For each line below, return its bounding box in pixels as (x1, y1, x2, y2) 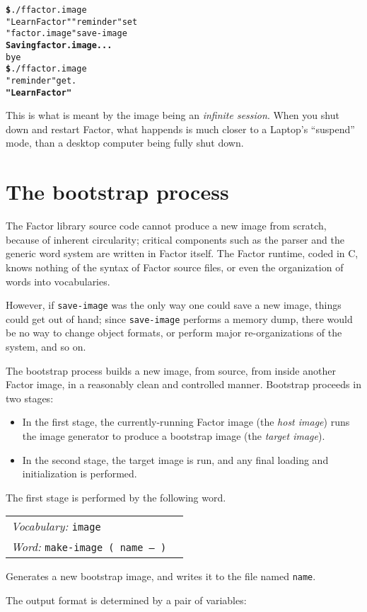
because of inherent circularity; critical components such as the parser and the (6, 232, 344, 246)
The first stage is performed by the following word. (6, 489, 226, 504)
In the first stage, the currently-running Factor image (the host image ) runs (22, 414, 350, 429)
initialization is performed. (22, 466, 137, 481)
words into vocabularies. (6, 273, 110, 288)
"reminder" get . (6, 75, 77, 86)
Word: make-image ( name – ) (11, 538, 167, 555)
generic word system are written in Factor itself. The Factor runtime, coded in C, (6, 246, 359, 261)
